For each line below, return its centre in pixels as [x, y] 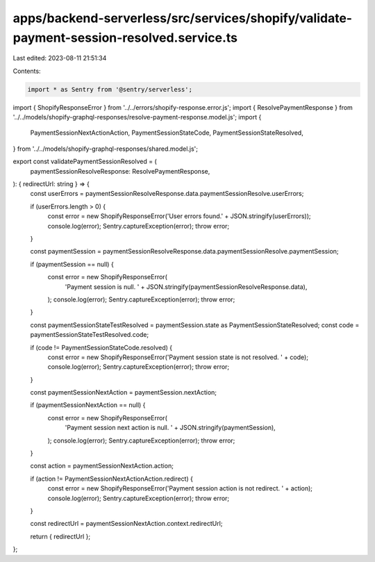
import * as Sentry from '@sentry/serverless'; [110, 89]
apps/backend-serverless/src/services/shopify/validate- [183, 18]
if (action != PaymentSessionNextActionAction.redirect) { [112, 479]
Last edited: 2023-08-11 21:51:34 [60, 58]
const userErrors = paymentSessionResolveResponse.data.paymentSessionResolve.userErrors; [167, 194]
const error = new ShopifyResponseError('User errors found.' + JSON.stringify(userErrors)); [179, 216]
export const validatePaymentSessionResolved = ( [85, 162]
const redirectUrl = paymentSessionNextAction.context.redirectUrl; [126, 524]
